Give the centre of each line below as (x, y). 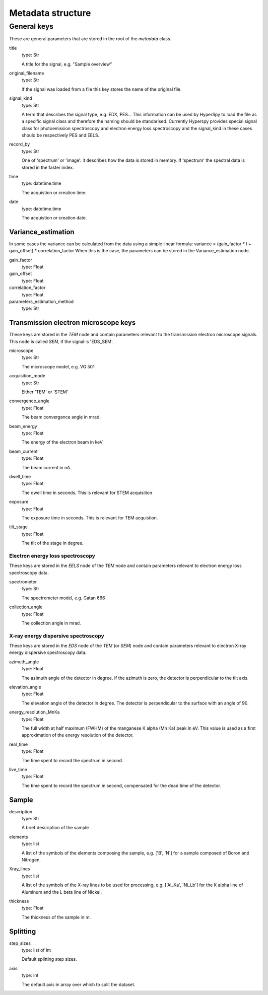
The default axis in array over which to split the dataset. (78, 984)
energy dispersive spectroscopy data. (48, 652)
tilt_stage (19, 527)
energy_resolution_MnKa (34, 712)
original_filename (27, 73)
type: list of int (36, 950)
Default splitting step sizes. (49, 959)
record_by (20, 144)
